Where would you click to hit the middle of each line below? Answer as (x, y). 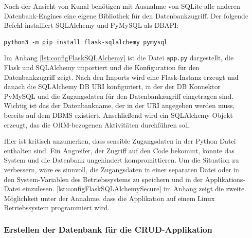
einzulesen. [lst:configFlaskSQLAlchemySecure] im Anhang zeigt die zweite (133, 189)
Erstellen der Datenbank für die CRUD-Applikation (108, 229)
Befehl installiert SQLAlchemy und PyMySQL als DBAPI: (91, 25)
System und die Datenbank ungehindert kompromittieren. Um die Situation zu (122, 160)
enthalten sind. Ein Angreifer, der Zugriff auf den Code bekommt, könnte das (119, 150)
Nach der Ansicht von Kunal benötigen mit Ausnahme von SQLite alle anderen (122, 6)
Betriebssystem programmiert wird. (57, 208)
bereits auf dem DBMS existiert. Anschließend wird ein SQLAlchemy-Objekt (118, 115)
